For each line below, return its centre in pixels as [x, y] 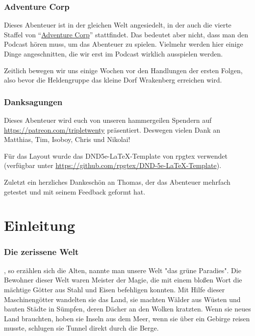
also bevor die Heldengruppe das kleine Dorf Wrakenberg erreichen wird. [113, 80]
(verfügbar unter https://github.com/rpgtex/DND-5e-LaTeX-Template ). [113, 165]
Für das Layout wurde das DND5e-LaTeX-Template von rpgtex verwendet [116, 155]
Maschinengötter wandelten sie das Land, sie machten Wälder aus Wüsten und [122, 299]
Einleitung [40, 225]
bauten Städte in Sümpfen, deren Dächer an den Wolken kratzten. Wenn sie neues [127, 309]
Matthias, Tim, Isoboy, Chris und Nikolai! [67, 139]
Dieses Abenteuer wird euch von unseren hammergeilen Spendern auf [108, 120]
